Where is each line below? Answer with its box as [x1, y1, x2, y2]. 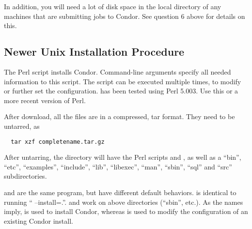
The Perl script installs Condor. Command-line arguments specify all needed [4, 66, 231, 76]
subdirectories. [4, 171, 47, 181]
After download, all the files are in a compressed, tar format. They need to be [4, 111, 235, 122]
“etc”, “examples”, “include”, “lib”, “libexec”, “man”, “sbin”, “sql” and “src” [4, 161, 232, 171]
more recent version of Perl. [4, 95, 86, 105]
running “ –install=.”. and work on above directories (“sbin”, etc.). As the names [4, 197, 243, 207]
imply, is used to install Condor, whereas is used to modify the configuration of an [4, 206, 248, 216]
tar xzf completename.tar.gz [11, 138, 105, 145]
